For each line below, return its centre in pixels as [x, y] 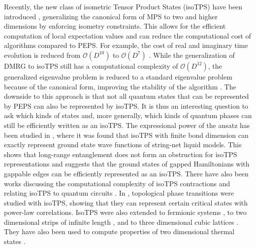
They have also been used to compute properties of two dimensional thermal [119, 231]
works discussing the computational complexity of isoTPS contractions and [117, 183]
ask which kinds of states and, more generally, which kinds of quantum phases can [128, 115]
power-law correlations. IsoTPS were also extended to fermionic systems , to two [125, 212]
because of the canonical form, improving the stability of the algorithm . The [120, 86]
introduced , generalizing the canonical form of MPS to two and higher [111, 16]
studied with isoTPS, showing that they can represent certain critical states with [126, 202]
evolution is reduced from [42, 55]
